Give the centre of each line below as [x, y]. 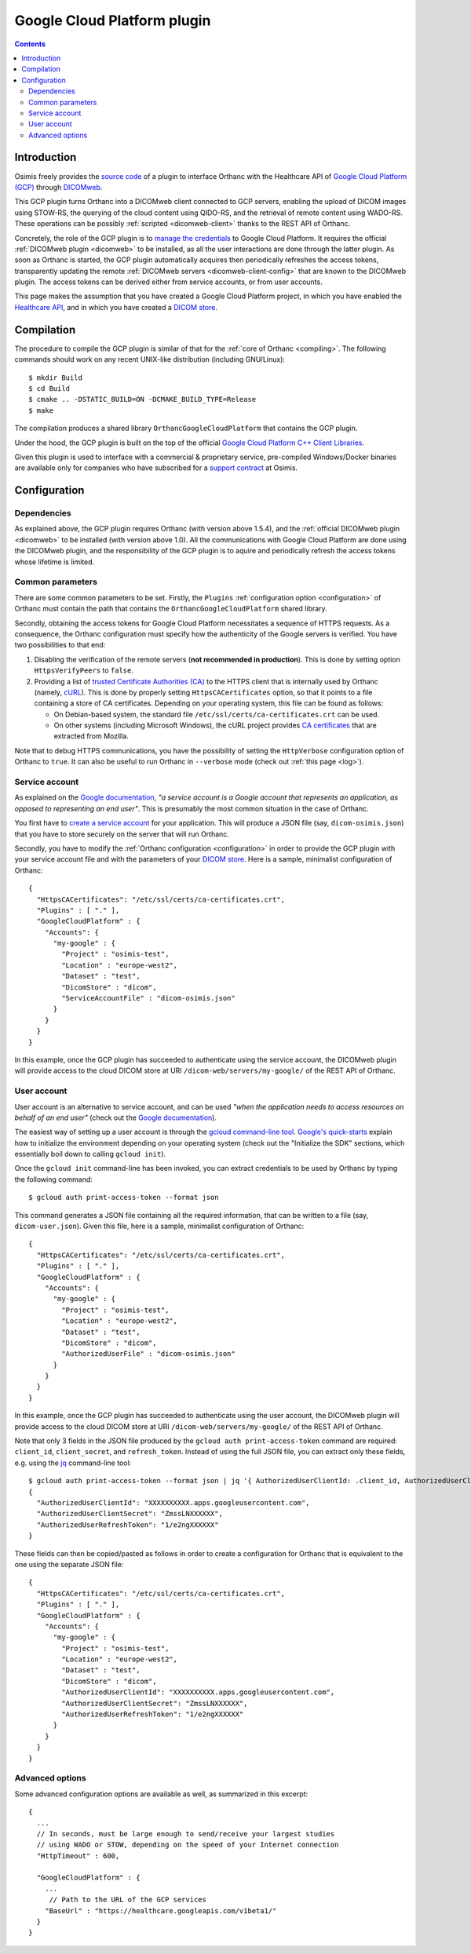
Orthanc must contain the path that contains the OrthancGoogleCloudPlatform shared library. [171, 609]
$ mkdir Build [55, 377]
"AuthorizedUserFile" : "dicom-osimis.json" [148, 1354]
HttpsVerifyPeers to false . [84, 670]
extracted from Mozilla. [91, 736]
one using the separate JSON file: [69, 1564]
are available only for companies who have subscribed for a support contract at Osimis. [156, 468]
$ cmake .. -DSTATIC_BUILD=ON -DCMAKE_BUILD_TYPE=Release [142, 399]
